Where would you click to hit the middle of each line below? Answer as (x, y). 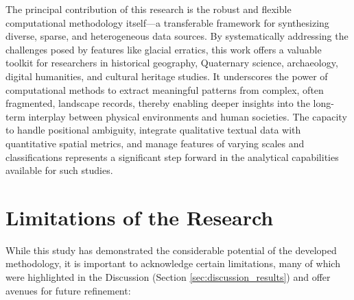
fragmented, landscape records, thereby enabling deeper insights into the (158, 103)
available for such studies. (59, 170)
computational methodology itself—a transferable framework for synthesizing (167, 22)
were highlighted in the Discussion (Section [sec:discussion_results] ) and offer (168, 277)
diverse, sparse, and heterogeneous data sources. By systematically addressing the (177, 36)
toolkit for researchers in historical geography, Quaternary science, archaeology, (172, 63)
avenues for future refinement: (68, 290)
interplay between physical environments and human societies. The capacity (188, 116)
